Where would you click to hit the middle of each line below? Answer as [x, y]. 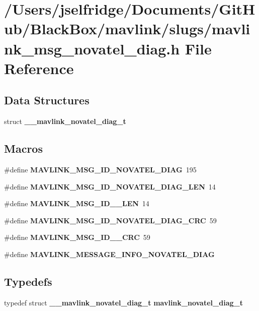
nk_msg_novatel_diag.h [92, 48]
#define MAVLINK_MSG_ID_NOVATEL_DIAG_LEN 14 [110, 186]
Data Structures [47, 100]
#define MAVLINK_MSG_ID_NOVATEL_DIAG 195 [100, 169]
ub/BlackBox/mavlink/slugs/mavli [127, 28]
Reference [39, 68]
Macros [23, 148]
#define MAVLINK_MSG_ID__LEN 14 [77, 203]
